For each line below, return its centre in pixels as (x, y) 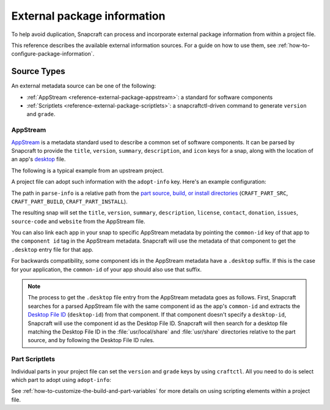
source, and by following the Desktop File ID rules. (91, 340)
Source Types (38, 71)
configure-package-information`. (53, 54)
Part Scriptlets (33, 359)
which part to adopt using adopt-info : (61, 379)
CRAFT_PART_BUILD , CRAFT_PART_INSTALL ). (69, 201)
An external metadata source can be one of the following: (84, 86)
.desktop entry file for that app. (53, 249)
